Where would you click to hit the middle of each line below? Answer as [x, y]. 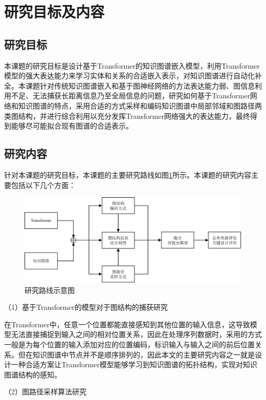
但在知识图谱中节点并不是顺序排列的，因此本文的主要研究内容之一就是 [136, 354]
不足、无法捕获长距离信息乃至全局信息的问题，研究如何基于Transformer [130, 96]
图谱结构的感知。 [33, 374]
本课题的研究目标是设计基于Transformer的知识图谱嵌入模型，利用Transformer [132, 65]
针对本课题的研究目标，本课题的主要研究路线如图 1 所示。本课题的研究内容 [128, 174]
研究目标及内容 [54, 12]
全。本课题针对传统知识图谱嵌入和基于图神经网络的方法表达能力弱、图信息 [129, 85]
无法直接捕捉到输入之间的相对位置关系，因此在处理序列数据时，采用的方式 [136, 334]
